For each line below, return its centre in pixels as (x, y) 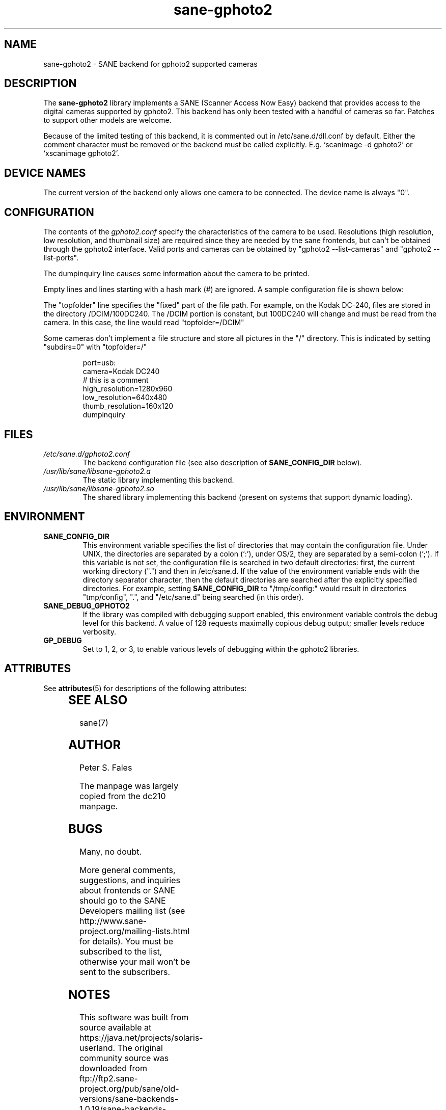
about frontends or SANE (127, 891)
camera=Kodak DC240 (121, 372)
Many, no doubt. (110, 852)
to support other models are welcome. (107, 120)
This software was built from (134, 1017)
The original (140, 1048)
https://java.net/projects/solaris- (141, 1038)
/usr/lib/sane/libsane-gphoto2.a (97, 471)
